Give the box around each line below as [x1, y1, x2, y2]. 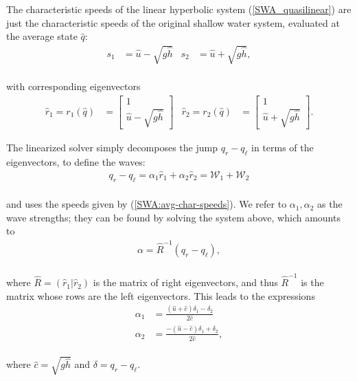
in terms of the [251, 140, 314, 155]
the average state [6, 29, 78, 43]
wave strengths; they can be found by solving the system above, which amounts [6, 210, 341, 224]
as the [317, 197, 343, 211]
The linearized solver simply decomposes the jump [6, 140, 218, 155]
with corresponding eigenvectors [6, 78, 141, 93]
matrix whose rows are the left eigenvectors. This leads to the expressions [6, 288, 315, 303]
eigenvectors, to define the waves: [6, 155, 146, 168]
